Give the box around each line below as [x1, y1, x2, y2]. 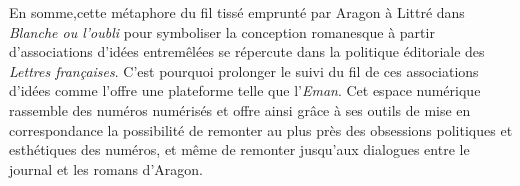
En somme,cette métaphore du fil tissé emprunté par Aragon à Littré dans [9, 2, 465, 22]
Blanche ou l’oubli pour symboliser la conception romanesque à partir [9, 21, 435, 42]
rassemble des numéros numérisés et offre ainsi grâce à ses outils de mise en [9, 99, 471, 120]
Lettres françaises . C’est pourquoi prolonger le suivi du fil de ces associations [9, 60, 479, 81]
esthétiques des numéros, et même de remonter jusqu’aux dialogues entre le [9, 139, 470, 160]
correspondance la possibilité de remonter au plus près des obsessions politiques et [9, 119, 513, 140]
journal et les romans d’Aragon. [9, 158, 203, 179]
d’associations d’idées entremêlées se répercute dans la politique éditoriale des [9, 41, 485, 62]
